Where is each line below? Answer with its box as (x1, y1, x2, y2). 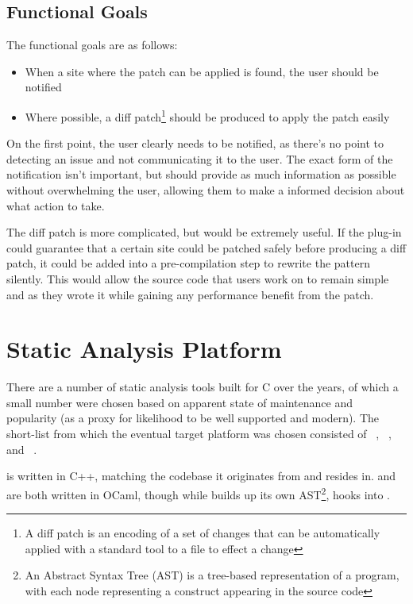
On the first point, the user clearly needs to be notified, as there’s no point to (6, 135, 384, 152)
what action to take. (6, 197, 105, 214)
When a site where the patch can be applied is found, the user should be (25, 63, 379, 79)
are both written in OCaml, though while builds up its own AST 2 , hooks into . (6, 483, 390, 502)
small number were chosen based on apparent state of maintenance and (6, 394, 353, 410)
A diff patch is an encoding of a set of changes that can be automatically (25, 525, 380, 541)
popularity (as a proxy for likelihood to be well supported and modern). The (6, 410, 380, 426)
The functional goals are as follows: (6, 37, 178, 53)
